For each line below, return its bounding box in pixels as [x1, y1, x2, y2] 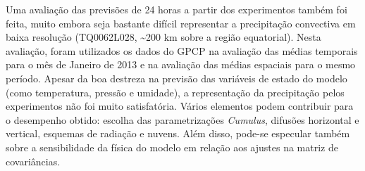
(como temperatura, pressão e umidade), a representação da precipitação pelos [6, 84, 345, 99]
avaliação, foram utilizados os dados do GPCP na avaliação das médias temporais [6, 43, 358, 58]
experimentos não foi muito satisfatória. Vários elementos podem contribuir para [6, 99, 354, 113]
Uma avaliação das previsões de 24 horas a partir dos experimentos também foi [6, 2, 347, 16]
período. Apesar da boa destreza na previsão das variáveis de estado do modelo [6, 70, 347, 85]
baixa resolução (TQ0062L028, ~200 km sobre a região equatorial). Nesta [6, 30, 321, 44]
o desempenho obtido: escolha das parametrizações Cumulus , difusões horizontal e [6, 112, 359, 127]
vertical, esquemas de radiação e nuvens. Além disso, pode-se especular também [6, 126, 350, 141]
